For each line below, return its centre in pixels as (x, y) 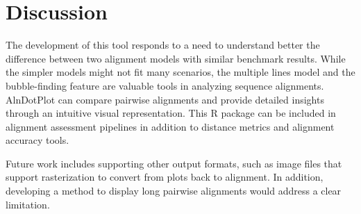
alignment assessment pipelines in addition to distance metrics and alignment (170, 126)
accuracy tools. (37, 140)
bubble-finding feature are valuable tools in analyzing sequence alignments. (165, 85)
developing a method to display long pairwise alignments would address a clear (174, 191)
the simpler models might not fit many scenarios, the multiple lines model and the (180, 72)
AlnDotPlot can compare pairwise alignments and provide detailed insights (165, 99)
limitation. (28, 204)
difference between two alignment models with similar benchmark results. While (176, 58)
